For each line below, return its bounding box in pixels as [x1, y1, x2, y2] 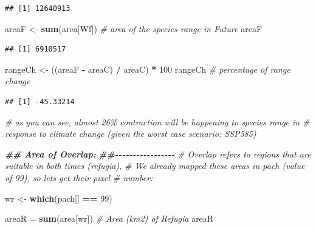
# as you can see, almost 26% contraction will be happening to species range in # [5, 115, 310, 128]
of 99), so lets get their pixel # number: [5, 171, 153, 184]
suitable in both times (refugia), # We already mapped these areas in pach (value [5, 159, 305, 172]
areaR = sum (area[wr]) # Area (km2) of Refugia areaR [5, 212, 214, 225]
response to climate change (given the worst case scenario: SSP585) [5, 127, 256, 140]
